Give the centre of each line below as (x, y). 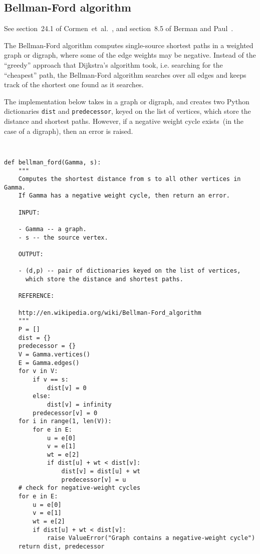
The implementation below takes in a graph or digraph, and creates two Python (127, 101)
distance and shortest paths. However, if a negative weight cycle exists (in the (124, 121)
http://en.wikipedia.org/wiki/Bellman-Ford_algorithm (110, 313)
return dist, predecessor (61, 547)
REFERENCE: (36, 296)
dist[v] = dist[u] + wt (101, 472)
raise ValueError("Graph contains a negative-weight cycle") (151, 538)
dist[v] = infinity (79, 404)
